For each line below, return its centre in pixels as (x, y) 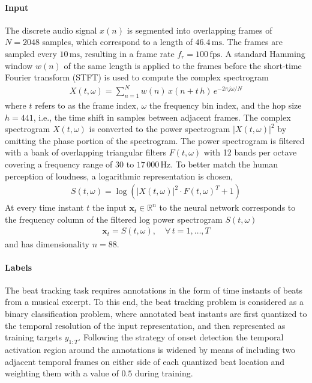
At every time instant (44, 207)
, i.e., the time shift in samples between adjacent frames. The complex (162, 117)
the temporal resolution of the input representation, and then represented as (145, 325)
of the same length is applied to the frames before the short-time (183, 65)
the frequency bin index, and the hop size (225, 105)
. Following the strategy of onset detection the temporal (181, 337)
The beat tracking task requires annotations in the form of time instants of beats (154, 290)
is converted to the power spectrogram (160, 129)
